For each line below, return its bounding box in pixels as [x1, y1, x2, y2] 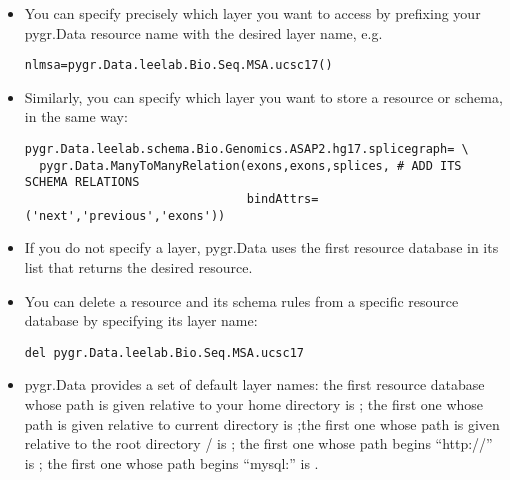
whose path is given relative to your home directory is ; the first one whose [24, 393, 484, 414]
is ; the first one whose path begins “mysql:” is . [24, 452, 319, 473]
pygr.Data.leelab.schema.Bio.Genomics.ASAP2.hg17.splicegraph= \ [24, 142, 469, 157]
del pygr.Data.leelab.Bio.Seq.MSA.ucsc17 [24, 345, 304, 360]
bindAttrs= [246, 192, 319, 206]
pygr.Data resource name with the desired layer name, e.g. [24, 22, 383, 43]
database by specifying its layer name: [24, 310, 258, 331]
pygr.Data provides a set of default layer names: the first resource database [24, 374, 485, 395]
